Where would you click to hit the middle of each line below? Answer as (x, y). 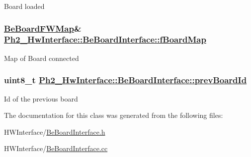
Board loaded (24, 6)
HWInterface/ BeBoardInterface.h (55, 131)
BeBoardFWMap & (43, 28)
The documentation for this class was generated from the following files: (114, 115)
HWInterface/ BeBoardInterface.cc (56, 148)
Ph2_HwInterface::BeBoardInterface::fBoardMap (105, 39)
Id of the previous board (41, 98)
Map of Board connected (42, 58)
